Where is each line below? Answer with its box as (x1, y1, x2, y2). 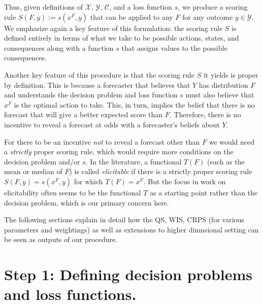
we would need (209, 136, 255, 147)
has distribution (199, 79, 248, 90)
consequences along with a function (4, 42, 114, 53)
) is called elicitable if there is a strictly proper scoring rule (69, 166, 252, 177)
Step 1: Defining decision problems (4, 264, 253, 285)
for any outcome (182, 11, 233, 22)
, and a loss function (109, 2, 173, 12)
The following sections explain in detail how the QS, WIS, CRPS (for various (4, 214, 244, 225)
